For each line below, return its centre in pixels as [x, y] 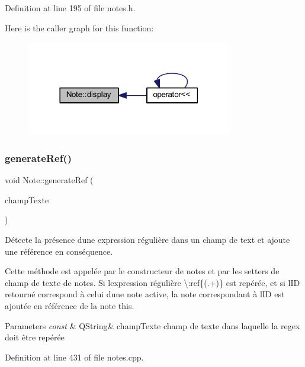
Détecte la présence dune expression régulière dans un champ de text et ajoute [147, 239]
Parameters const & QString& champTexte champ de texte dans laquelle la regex [152, 325]
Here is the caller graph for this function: [79, 27]
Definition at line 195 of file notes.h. [70, 8]
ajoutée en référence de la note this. [70, 305]
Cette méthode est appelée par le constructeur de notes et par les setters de [142, 271]
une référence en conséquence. [59, 251]
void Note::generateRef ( [49, 180]
